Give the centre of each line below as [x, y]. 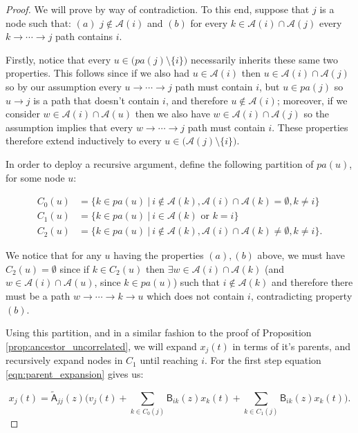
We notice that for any [54, 255]
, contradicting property [301, 296]
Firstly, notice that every [58, 59]
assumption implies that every [69, 127]
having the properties [159, 255]
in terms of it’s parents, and [292, 346]
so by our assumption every [64, 86]
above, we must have [301, 255]
